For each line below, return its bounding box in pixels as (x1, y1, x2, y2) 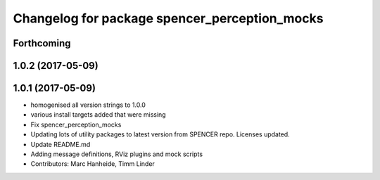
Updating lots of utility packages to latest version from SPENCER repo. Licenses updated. (30, 130, 290, 139)
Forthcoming (13, 37, 71, 49)
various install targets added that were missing (30, 110, 166, 119)
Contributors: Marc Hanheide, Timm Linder (30, 160, 155, 168)
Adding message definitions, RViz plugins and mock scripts (30, 150, 203, 158)
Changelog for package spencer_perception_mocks (13, 11, 324, 26)
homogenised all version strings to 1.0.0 (30, 101, 146, 109)
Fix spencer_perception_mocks (30, 120, 122, 129)
